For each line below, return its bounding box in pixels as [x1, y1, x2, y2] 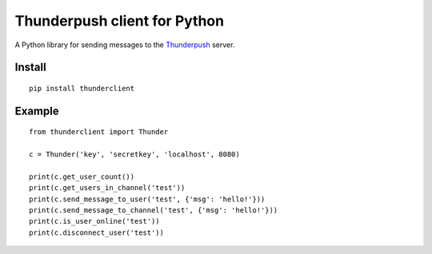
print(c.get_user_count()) [29, 172, 135, 181]
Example [14, 104, 59, 117]
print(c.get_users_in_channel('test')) [29, 184, 186, 192]
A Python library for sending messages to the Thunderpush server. [14, 40, 235, 50]
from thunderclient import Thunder [29, 128, 169, 137]
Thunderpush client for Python [14, 12, 224, 30]
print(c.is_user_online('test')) [29, 216, 160, 226]
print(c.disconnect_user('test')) [29, 228, 164, 237]
